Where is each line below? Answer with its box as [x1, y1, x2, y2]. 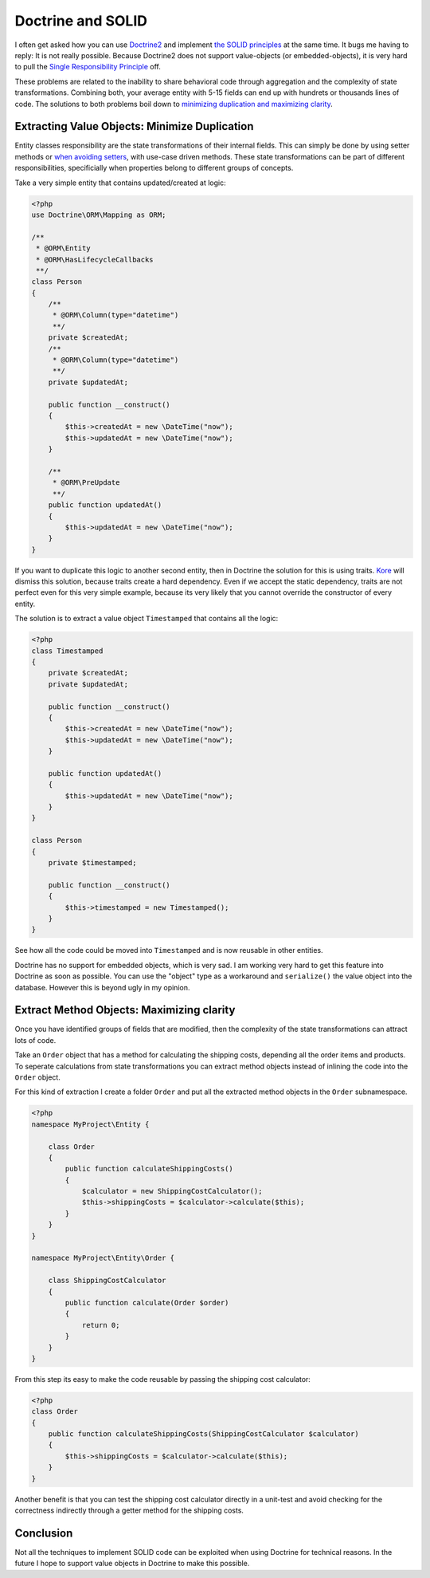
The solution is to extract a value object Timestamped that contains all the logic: [14, 614, 279, 624]
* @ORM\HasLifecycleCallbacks [36, 255, 154, 264]
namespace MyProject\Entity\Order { [31, 1253, 175, 1263]
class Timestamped [31, 646, 104, 655]
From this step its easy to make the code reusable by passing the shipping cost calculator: [14, 1374, 311, 1383]
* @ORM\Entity [36, 244, 91, 253]
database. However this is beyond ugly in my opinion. [14, 982, 190, 992]
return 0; [81, 1320, 120, 1329]
